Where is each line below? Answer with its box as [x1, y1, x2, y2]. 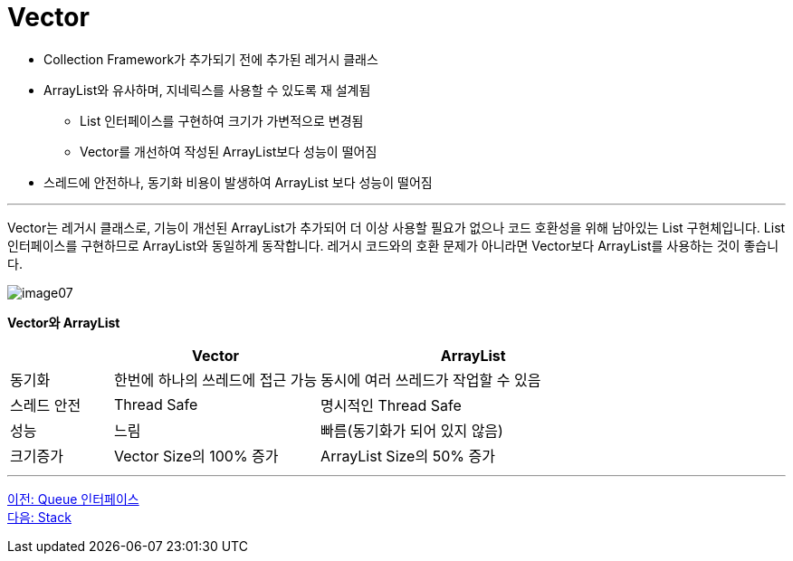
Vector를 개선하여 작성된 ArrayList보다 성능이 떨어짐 [80, 143, 377, 159]
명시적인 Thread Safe [320, 395, 462, 414]
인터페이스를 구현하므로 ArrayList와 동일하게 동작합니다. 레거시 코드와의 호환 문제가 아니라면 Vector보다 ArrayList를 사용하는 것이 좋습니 [7, 237, 779, 253]
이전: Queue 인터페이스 [7, 490, 139, 507]
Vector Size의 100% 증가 [114, 446, 279, 465]
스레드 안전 [10, 395, 81, 414]
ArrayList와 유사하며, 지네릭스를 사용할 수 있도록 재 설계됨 [43, 81, 371, 98]
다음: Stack [7, 509, 72, 525]
